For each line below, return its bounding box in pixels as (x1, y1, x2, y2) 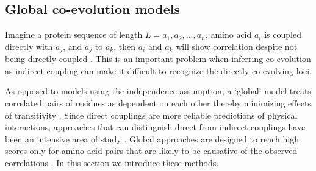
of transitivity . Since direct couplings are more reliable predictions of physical (5, 108, 298, 121)
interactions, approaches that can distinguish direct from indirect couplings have (5, 120, 306, 133)
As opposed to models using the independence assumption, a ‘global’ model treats (5, 85, 311, 97)
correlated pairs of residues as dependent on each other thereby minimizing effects (5, 97, 311, 110)
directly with (5, 40, 53, 52)
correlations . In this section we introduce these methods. (5, 156, 219, 169)
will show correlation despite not (176, 40, 298, 52)
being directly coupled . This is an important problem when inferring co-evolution (5, 52, 311, 65)
